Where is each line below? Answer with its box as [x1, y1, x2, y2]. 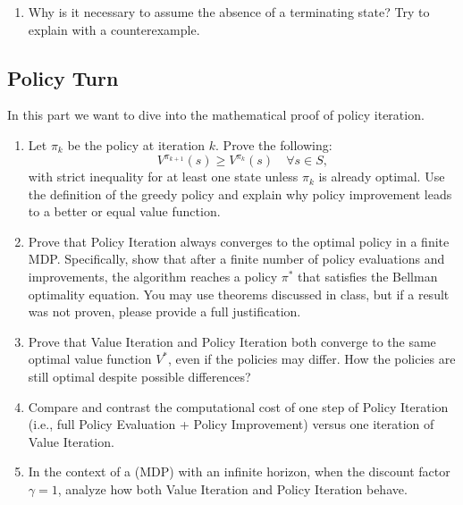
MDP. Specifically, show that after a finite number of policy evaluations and [28, 249, 445, 268]
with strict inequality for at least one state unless [28, 167, 299, 186]
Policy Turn [7, 63, 119, 91]
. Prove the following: [215, 135, 333, 154]
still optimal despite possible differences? [28, 367, 251, 386]
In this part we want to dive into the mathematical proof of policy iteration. [7, 105, 425, 124]
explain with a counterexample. [28, 20, 200, 38]
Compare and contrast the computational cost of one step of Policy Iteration [28, 397, 449, 416]
